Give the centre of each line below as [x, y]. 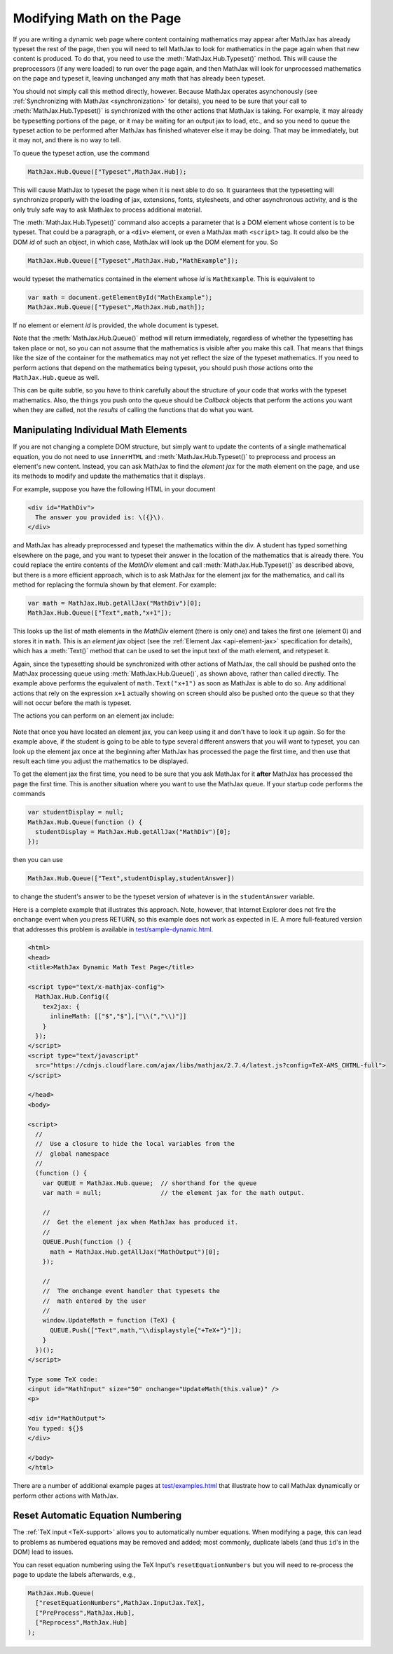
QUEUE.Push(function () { [87, 1242]
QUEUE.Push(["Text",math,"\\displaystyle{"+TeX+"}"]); [146, 1330]
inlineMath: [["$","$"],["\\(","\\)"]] [118, 1017]
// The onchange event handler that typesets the [131, 1291]
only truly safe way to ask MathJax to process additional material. [108, 210]
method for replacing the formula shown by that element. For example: [115, 585]
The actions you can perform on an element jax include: [94, 716]
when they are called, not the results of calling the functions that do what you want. [133, 410]
